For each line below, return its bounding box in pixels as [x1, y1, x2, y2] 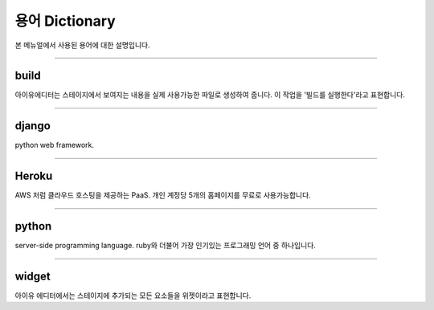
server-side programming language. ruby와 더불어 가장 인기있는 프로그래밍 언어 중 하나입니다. [14, 241, 317, 251]
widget [14, 269, 51, 283]
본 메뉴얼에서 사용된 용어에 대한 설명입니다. [14, 40, 150, 50]
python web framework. [14, 141, 95, 150]
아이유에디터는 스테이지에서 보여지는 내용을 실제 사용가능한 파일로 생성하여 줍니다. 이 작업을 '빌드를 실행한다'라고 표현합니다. [14, 90, 406, 100]
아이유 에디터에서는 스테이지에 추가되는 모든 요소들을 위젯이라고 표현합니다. [14, 291, 252, 300]
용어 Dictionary [14, 12, 116, 30]
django [14, 119, 51, 133]
